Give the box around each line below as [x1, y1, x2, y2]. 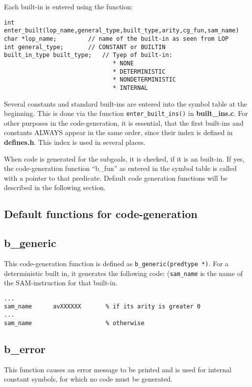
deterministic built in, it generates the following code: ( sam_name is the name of [4, 268, 243, 278]
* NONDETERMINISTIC [112, 76, 176, 83]
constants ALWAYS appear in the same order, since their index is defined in [4, 127, 233, 138]
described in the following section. [4, 182, 106, 193]
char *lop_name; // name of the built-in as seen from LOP [4, 35, 229, 42]
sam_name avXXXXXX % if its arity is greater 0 [4, 303, 201, 310]
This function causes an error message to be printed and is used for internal [4, 364, 231, 374]
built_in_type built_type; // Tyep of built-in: [4, 52, 173, 59]
